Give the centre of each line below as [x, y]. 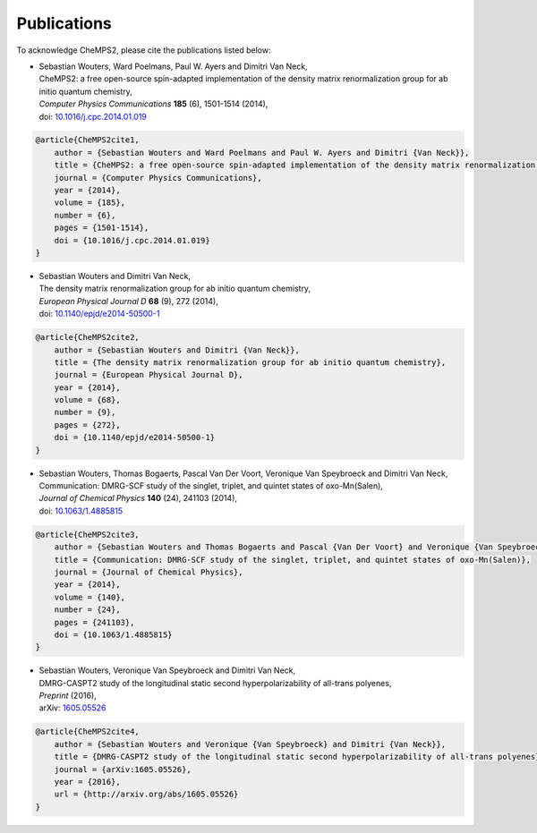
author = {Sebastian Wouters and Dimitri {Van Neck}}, [177, 350]
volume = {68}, [87, 400]
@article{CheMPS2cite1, [88, 140]
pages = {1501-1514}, [102, 228]
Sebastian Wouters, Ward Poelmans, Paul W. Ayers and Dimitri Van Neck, [173, 66]
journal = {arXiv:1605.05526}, [123, 769]
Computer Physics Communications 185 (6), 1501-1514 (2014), [153, 104]
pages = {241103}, [94, 622]
